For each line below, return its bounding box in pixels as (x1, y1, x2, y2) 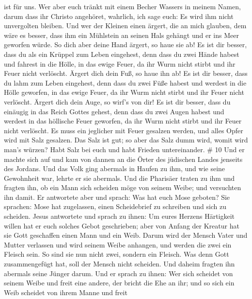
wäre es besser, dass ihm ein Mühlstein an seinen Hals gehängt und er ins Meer (4, 30, 239, 40)
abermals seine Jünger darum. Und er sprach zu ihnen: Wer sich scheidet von (4, 268, 233, 278)
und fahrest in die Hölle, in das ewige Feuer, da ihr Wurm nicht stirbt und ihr (4, 58, 236, 69)
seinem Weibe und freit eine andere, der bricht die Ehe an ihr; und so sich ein (4, 278, 235, 288)
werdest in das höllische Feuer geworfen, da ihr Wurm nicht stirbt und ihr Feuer (4, 116, 242, 126)
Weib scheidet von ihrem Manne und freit (4, 287, 127, 297)
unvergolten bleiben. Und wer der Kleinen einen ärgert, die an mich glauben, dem (4, 20, 247, 31)
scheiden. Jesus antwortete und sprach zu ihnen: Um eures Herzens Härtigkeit (4, 211, 235, 221)
